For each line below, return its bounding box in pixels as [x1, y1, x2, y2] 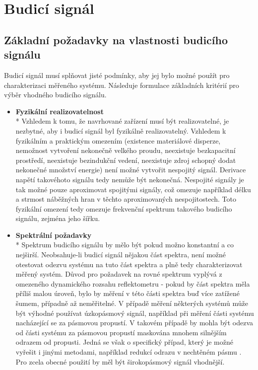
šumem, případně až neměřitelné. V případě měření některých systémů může [15, 298, 249, 308]
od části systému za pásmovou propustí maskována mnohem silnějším [15, 327, 227, 337]
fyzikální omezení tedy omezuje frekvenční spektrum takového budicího [15, 203, 232, 214]
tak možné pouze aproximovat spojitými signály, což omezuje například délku [15, 184, 251, 194]
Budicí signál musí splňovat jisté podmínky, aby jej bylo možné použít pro [4, 70, 230, 80]
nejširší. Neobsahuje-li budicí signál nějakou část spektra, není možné [15, 249, 226, 260]
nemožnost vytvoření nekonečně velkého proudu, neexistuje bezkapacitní [15, 145, 236, 155]
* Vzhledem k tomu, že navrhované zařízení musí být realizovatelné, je [15, 116, 229, 126]
